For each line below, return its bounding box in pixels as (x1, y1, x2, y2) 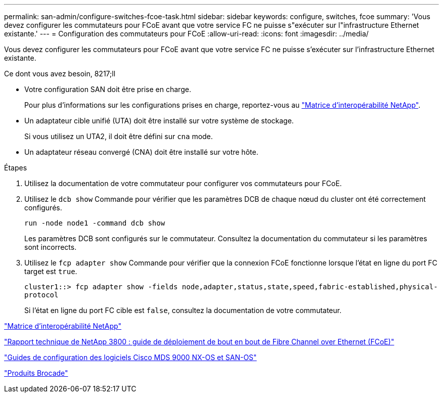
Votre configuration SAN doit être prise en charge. (24, 85, 191, 94)
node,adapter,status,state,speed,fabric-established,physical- (182, 283, 438, 291)
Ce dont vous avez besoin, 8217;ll (4, 69, 116, 78)
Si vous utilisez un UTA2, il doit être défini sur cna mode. (24, 132, 213, 141)
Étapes (4, 163, 27, 172)
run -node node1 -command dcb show (24, 219, 165, 227)
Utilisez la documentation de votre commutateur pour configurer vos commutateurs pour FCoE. (24, 179, 342, 188)
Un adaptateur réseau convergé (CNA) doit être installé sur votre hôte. (24, 148, 258, 156)
